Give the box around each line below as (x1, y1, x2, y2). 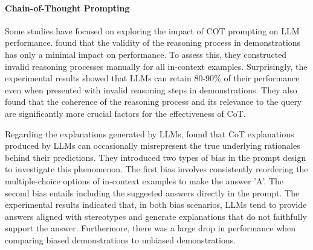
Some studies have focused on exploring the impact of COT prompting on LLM (5, 24, 300, 37)
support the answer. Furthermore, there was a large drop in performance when (5, 222, 296, 234)
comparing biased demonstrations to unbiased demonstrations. (5, 233, 236, 246)
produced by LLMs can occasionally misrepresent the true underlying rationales (5, 139, 300, 152)
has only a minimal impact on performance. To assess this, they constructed (5, 48, 287, 60)
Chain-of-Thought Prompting (5, 1, 130, 14)
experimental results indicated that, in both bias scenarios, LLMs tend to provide (5, 198, 307, 211)
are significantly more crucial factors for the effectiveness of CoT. (5, 107, 246, 119)
